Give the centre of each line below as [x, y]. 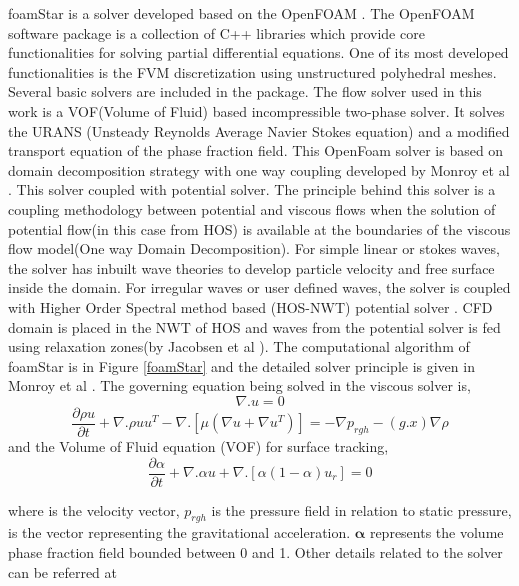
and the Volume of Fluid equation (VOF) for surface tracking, [198, 445]
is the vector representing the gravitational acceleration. [179, 532]
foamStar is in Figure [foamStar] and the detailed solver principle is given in [241, 365]
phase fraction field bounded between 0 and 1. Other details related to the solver [255, 551]
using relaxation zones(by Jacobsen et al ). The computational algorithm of [239, 346]
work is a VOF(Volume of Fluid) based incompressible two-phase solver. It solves [256, 110]
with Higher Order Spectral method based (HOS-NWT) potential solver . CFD [250, 306]
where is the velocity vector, [94, 509]
